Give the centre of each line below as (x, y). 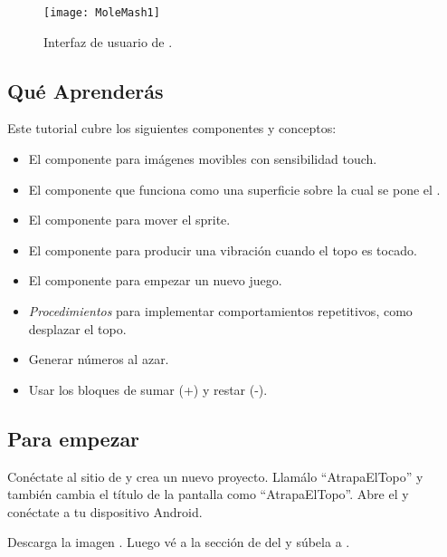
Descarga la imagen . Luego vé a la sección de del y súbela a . (179, 542)
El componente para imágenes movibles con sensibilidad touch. (203, 159)
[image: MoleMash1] (102, 13)
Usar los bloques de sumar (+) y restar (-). (148, 389)
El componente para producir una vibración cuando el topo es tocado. (223, 250)
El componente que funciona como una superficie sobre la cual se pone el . (234, 189)
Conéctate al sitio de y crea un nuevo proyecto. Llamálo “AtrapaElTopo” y (215, 476)
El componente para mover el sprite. (129, 220)
